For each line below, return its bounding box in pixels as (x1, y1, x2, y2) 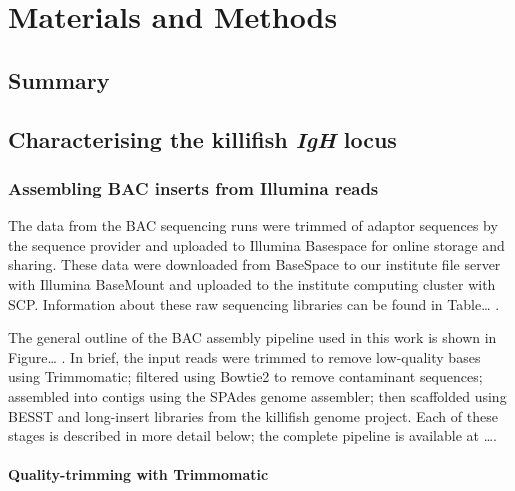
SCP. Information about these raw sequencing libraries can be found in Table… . (8, 293, 500, 314)
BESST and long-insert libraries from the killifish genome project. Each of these (8, 405, 498, 426)
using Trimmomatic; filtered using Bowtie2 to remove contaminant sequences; (8, 366, 483, 387)
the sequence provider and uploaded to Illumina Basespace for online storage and (8, 234, 505, 255)
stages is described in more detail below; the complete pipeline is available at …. (8, 425, 497, 446)
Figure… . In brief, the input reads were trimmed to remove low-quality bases (8, 346, 481, 367)
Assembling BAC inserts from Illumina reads (8, 175, 379, 200)
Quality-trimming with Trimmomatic (8, 464, 269, 485)
